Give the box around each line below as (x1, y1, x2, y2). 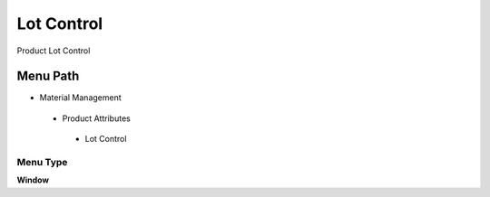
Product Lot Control (16, 45, 91, 56)
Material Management (39, 92, 122, 103)
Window (16, 174, 50, 185)
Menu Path (16, 69, 80, 84)
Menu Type (16, 156, 68, 168)
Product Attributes (62, 113, 131, 124)
